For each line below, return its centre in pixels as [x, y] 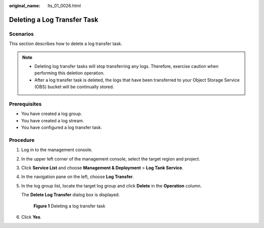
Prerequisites [25, 104]
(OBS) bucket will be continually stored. [74, 87]
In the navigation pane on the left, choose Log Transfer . [77, 177]
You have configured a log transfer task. [62, 128]
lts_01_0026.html [64, 6]
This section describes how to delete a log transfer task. [66, 44]
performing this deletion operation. [69, 73]
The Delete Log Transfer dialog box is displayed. [70, 195]
